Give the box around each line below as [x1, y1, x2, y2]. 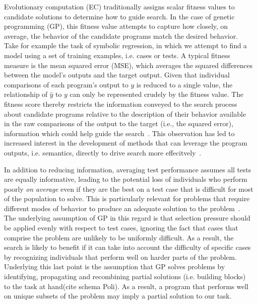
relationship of [4, 89, 48, 99]
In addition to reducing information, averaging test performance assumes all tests [4, 164, 252, 174]
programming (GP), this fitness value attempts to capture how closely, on [4, 21, 228, 31]
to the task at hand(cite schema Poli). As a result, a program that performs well [4, 281, 249, 291]
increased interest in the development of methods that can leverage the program [4, 138, 248, 148]
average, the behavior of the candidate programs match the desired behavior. [4, 30, 238, 41]
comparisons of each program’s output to [4, 79, 128, 89]
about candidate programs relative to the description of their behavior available [4, 108, 246, 119]
